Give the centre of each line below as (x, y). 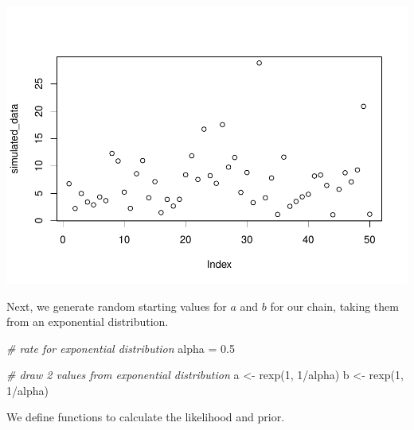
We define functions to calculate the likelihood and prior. (146, 417)
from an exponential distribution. (88, 322)
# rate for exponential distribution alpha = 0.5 (121, 348)
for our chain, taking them (334, 306)
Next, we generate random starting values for (117, 306)
